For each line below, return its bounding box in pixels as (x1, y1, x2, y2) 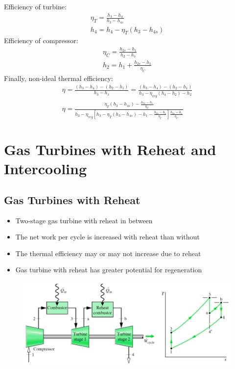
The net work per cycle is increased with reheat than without (15, 232, 200, 242)
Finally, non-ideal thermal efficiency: (4, 73, 113, 83)
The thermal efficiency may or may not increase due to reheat (15, 248, 201, 258)
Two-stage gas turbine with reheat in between (15, 215, 153, 225)
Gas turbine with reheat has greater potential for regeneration (15, 264, 202, 275)
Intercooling (4, 158, 87, 179)
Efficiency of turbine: (4, 1, 67, 11)
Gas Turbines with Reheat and (4, 139, 216, 159)
